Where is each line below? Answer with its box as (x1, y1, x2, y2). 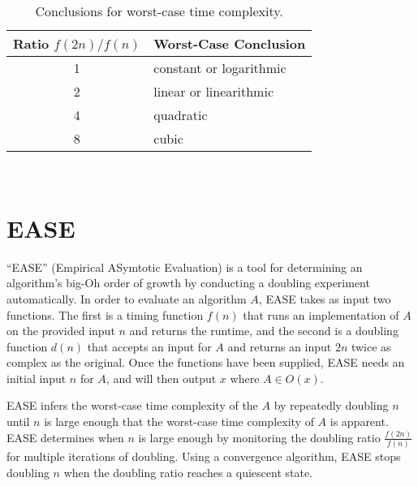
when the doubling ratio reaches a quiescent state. (63, 463, 313, 480)
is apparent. (330, 413, 389, 430)
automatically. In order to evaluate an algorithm (6, 290, 247, 307)
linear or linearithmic (153, 82, 274, 101)
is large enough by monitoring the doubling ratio (138, 428, 381, 445)
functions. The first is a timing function (6, 306, 204, 323)
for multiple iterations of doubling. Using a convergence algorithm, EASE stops (6, 448, 401, 465)
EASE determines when (6, 428, 124, 445)
